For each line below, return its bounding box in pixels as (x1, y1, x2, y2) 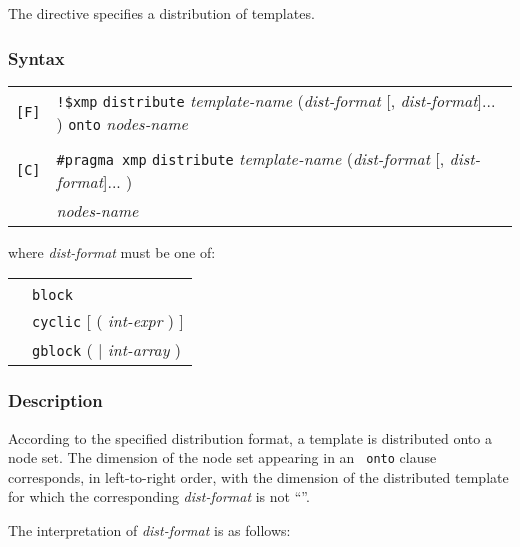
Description (8, 388, 103, 413)
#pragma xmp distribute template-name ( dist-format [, (56, 146, 445, 170)
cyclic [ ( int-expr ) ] (32, 309, 184, 333)
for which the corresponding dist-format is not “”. (8, 486, 310, 507)
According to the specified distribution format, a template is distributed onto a (8, 427, 492, 448)
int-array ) (107, 338, 182, 362)
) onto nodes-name (56, 111, 188, 135)
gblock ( (32, 338, 93, 362)
